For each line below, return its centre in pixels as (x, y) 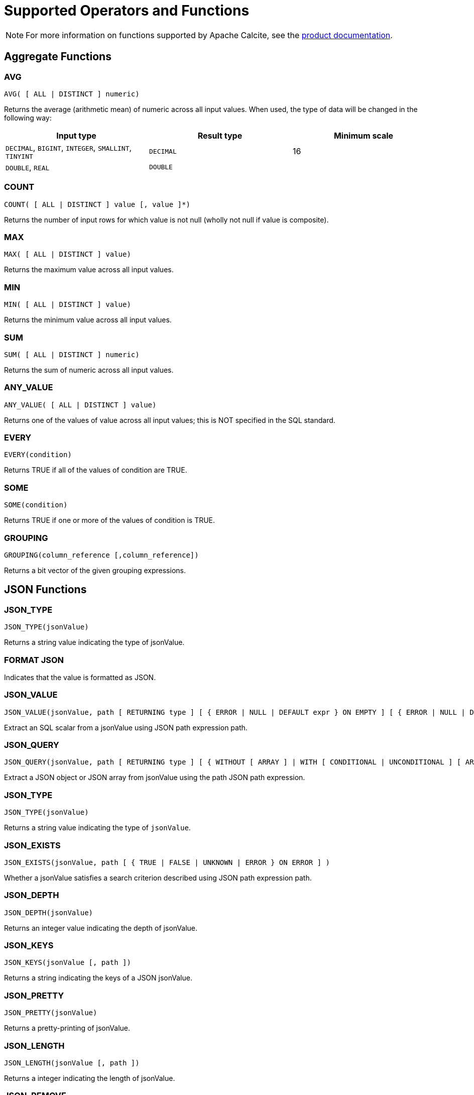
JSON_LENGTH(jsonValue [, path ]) (72, 1063)
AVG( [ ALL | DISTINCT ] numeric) (72, 94)
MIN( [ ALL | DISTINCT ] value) (68, 305)
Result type (220, 135)
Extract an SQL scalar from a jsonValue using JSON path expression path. (126, 727)
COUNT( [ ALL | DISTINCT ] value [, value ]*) (97, 204)
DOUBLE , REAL (28, 167)
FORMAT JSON (34, 660)
